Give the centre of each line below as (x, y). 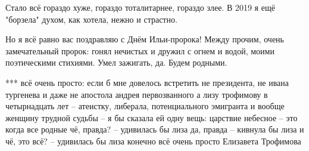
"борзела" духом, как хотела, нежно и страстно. (91, 19)
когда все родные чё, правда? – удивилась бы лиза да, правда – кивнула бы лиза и (155, 129)
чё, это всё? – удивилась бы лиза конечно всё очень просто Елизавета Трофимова (153, 141)
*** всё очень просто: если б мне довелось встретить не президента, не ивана (147, 82)
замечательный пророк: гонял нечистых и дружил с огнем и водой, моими (140, 50)
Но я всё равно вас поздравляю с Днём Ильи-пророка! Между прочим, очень (145, 39)
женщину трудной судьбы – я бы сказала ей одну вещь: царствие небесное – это (152, 117)
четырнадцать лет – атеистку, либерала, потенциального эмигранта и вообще (145, 106)
